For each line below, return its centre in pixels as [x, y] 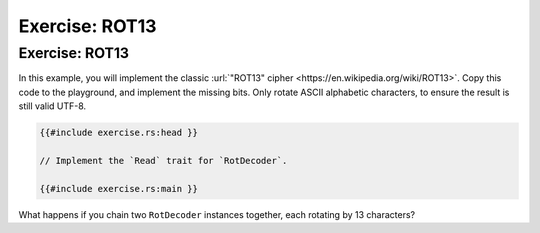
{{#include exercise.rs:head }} [119, 133]
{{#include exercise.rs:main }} [119, 188]
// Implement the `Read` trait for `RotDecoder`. [163, 160]
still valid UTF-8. [52, 106]
